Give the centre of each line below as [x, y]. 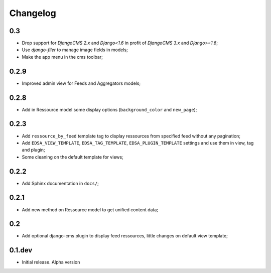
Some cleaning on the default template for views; [73, 157]
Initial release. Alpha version [51, 262]
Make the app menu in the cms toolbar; [62, 57]
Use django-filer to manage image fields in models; [75, 50]
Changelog [33, 13]
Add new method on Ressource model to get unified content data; [90, 210]
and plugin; [33, 150]
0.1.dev [21, 250]
